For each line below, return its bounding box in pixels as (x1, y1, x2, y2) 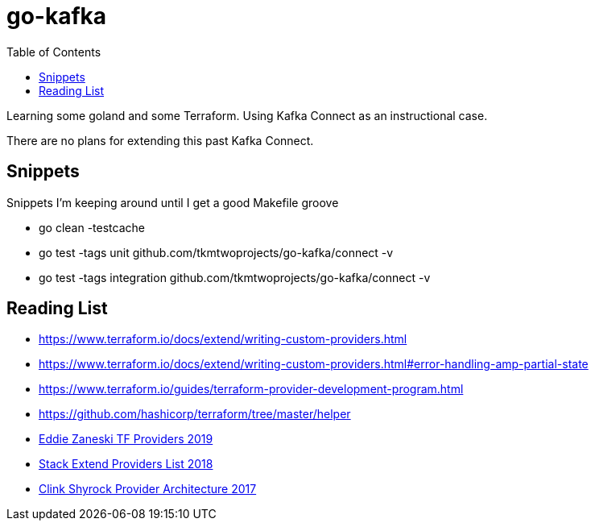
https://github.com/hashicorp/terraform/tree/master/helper (39, 407, 351, 421)
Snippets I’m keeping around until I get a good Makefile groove (6, 195, 339, 210)
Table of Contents (6, 44, 101, 59)
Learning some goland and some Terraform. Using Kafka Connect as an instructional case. (6, 108, 488, 122)
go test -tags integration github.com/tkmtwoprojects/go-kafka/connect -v (39, 270, 431, 284)
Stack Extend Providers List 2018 (39, 457, 213, 471)
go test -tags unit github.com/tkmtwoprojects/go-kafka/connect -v (39, 245, 394, 259)
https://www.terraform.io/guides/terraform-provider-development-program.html (39, 382, 464, 396)
